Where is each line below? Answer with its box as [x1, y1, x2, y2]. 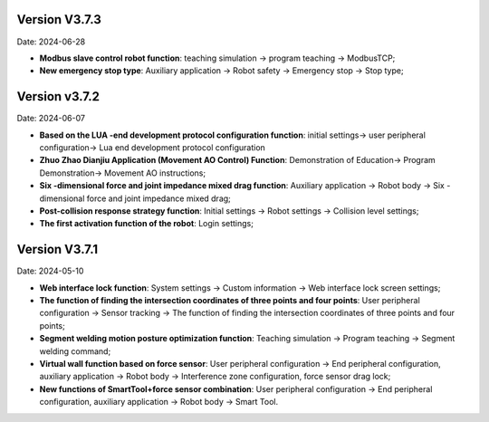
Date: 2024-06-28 [16, 36, 86, 47]
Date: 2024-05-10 [16, 265, 84, 276]
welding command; [39, 345, 111, 357]
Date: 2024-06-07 [16, 113, 86, 124]
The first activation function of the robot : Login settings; [39, 218, 254, 229]
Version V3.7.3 [16, 12, 101, 27]
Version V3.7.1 [16, 242, 99, 257]
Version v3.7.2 [16, 89, 100, 104]
